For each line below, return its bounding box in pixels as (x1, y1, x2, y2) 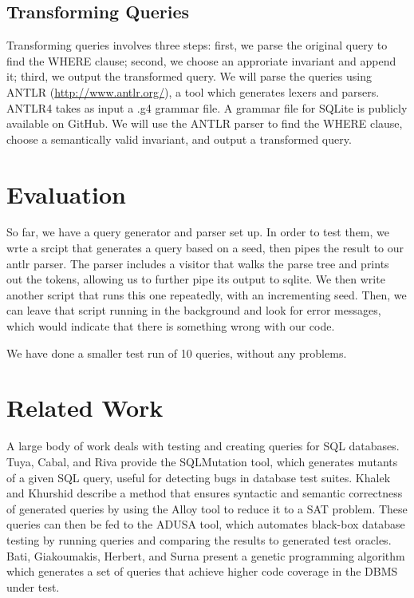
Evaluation (6, 177, 126, 210)
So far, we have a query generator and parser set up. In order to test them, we (6, 224, 390, 240)
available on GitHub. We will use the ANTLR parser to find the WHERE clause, (6, 115, 403, 132)
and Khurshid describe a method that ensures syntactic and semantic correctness (6, 485, 403, 501)
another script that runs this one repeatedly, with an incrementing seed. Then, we (6, 286, 407, 303)
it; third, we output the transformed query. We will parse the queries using (6, 68, 372, 85)
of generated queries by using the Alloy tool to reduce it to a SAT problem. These (6, 500, 408, 517)
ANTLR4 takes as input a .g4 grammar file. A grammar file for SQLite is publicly (6, 99, 408, 116)
